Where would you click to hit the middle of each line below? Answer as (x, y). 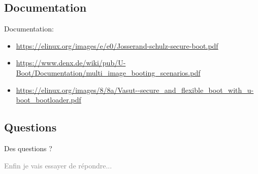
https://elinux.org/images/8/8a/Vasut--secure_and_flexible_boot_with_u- (135, 90)
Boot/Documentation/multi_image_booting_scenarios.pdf (108, 72)
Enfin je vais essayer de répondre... (58, 165)
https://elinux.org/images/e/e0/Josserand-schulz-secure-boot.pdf (117, 45)
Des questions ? (28, 148)
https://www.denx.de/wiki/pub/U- (71, 63)
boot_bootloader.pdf (49, 100)
